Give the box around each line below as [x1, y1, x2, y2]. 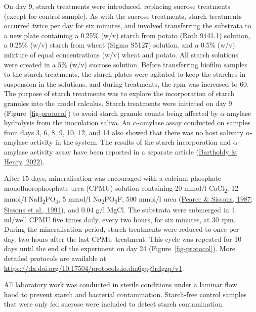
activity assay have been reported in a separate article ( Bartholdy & [30, 146, 237, 156]
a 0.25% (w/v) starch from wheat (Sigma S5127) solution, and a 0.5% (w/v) [4, 40, 235, 50]
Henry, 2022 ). [4, 156, 45, 166]
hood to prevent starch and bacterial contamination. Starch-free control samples [4, 289, 247, 299]
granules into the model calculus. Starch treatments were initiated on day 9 [4, 98, 232, 108]
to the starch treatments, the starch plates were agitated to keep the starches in [4, 69, 246, 79]
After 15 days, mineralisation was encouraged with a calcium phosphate [4, 173, 221, 183]
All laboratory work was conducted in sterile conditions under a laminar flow [4, 279, 237, 290]
